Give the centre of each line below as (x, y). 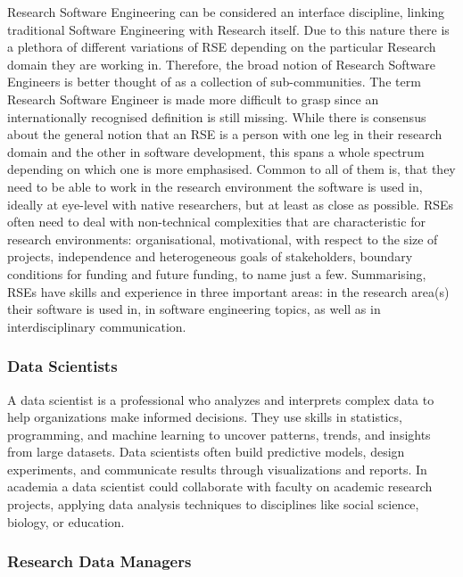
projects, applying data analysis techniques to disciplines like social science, (213, 504)
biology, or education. (66, 521)
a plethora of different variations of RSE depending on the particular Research (222, 47)
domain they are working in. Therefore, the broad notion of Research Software (222, 64)
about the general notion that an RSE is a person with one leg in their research (225, 134)
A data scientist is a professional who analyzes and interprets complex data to (221, 399)
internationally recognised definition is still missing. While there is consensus (217, 116)
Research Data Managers (99, 561)
